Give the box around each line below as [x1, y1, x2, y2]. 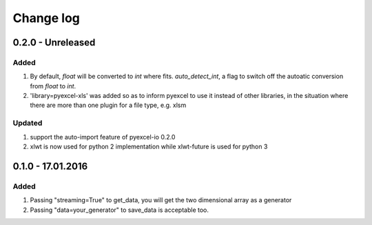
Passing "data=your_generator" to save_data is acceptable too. [30, 206, 209, 214]
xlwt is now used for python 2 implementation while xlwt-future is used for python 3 [30, 142, 268, 151]
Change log [12, 10, 81, 26]
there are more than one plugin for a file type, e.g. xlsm [30, 101, 187, 110]
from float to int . [30, 81, 76, 90]
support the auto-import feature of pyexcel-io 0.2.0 [30, 133, 176, 141]
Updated [12, 118, 43, 128]
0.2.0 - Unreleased [12, 37, 96, 48]
